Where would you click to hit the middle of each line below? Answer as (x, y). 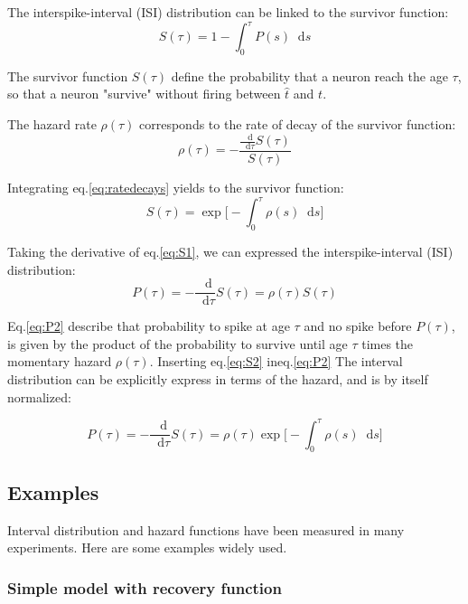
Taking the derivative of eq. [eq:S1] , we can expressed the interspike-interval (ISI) (230, 251)
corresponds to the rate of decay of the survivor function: (298, 124)
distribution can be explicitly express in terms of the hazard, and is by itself (218, 378)
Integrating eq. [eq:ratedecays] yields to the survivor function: (176, 188)
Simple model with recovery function (145, 587)
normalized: (39, 396)
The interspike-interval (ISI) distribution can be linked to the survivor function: (228, 12)
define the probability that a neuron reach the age (309, 75)
